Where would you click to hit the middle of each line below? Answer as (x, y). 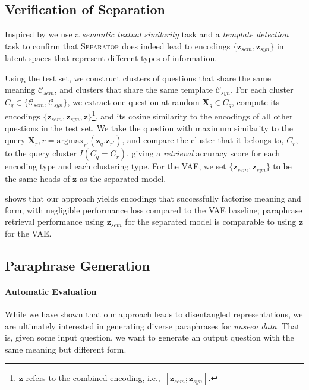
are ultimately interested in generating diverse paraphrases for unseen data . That (152, 325)
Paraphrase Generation (78, 265)
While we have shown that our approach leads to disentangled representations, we (154, 314)
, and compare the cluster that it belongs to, (203, 140)
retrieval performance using (55, 221)
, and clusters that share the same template (134, 89)
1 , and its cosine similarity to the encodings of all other (192, 115)
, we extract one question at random (133, 101)
